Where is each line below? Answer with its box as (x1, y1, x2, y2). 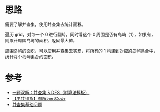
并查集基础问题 (12, 101, 42, 107)
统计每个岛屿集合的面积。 (5, 54, 56, 59)
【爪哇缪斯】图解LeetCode (12, 95, 66, 101)
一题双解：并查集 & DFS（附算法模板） (12, 89, 90, 95)
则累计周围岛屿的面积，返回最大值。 (5, 37, 78, 43)
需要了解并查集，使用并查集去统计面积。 (5, 21, 86, 27)
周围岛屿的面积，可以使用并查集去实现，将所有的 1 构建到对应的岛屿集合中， (5, 48, 158, 54)
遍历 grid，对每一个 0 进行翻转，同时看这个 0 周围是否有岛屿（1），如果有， (5, 31, 156, 37)
